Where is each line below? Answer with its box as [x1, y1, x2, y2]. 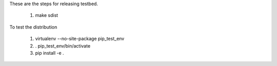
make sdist [35, 12, 58, 18]
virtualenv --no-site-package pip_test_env [35, 36, 125, 42]
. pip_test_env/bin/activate [35, 42, 91, 49]
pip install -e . [35, 50, 64, 56]
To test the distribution [9, 24, 57, 30]
